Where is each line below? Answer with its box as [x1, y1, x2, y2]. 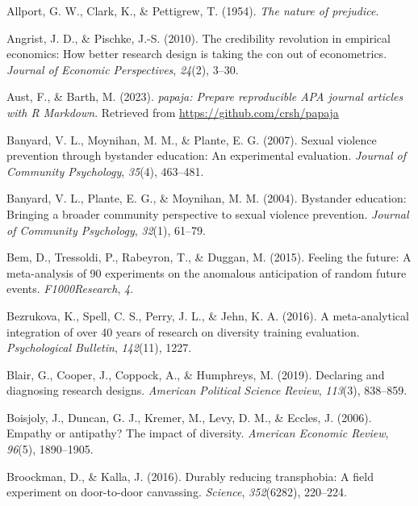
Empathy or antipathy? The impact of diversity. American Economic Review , [6, 424, 389, 441]
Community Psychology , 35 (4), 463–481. [6, 162, 204, 179]
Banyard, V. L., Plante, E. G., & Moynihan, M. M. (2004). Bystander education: [6, 190, 407, 207]
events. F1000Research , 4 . [6, 280, 134, 297]
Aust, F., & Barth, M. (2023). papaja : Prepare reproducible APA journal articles [6, 88, 403, 105]
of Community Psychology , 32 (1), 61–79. [6, 221, 206, 238]
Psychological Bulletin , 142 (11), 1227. [6, 339, 192, 356]
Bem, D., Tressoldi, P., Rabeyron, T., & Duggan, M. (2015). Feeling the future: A [6, 249, 412, 266]
